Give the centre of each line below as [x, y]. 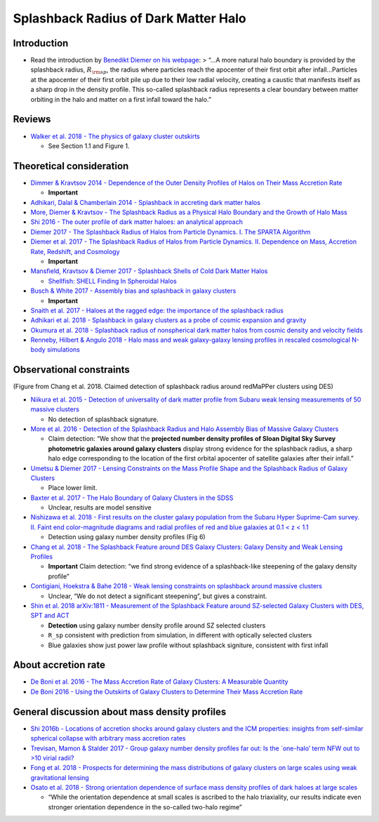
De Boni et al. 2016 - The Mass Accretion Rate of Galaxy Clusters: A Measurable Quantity [159, 682]
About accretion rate [59, 665]
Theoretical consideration [71, 166]
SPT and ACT [50, 616]
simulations [64, 350]
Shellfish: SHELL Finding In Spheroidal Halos [112, 281]
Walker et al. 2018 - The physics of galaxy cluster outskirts [115, 136]
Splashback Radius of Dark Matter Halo [130, 18]
